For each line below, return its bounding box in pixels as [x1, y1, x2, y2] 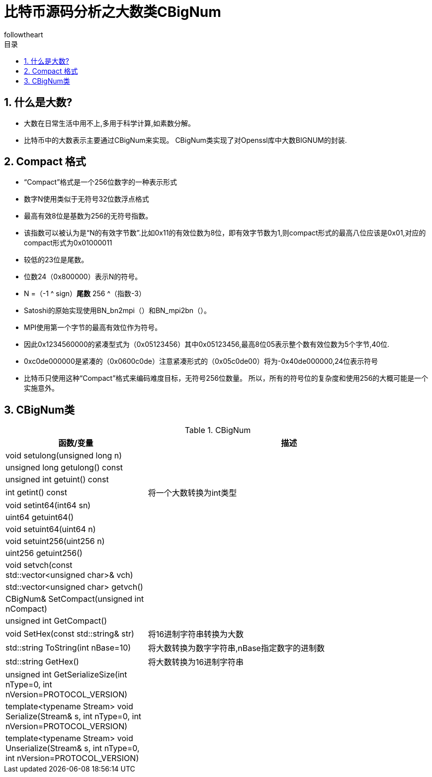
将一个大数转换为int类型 [148, 488, 237, 498]
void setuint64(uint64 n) [5, 524, 96, 535]
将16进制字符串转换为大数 [148, 629, 244, 640]
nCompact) [5, 604, 47, 614]
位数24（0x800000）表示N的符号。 [24, 272, 142, 281]
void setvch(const [5, 560, 73, 570]
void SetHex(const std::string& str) [5, 629, 134, 639]
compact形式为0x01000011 [24, 238, 112, 247]
